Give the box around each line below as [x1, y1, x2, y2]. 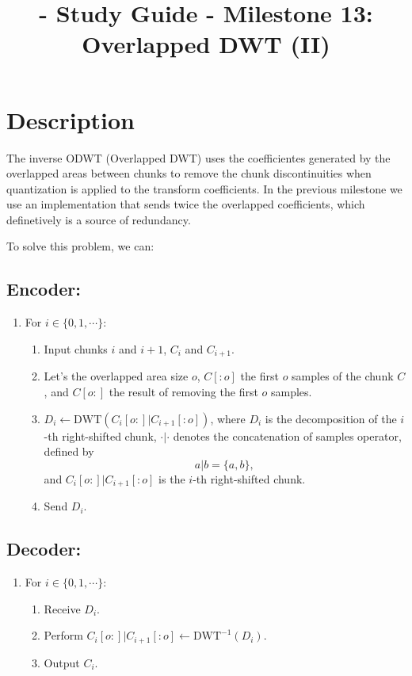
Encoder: [6, 277, 81, 301]
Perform [44, 627, 83, 644]
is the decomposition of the [265, 410, 397, 426]
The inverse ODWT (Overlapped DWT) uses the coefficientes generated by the [6, 149, 391, 166]
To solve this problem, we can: [6, 238, 154, 254]
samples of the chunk [292, 368, 394, 384]
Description [6, 103, 135, 136]
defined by [44, 443, 94, 460]
